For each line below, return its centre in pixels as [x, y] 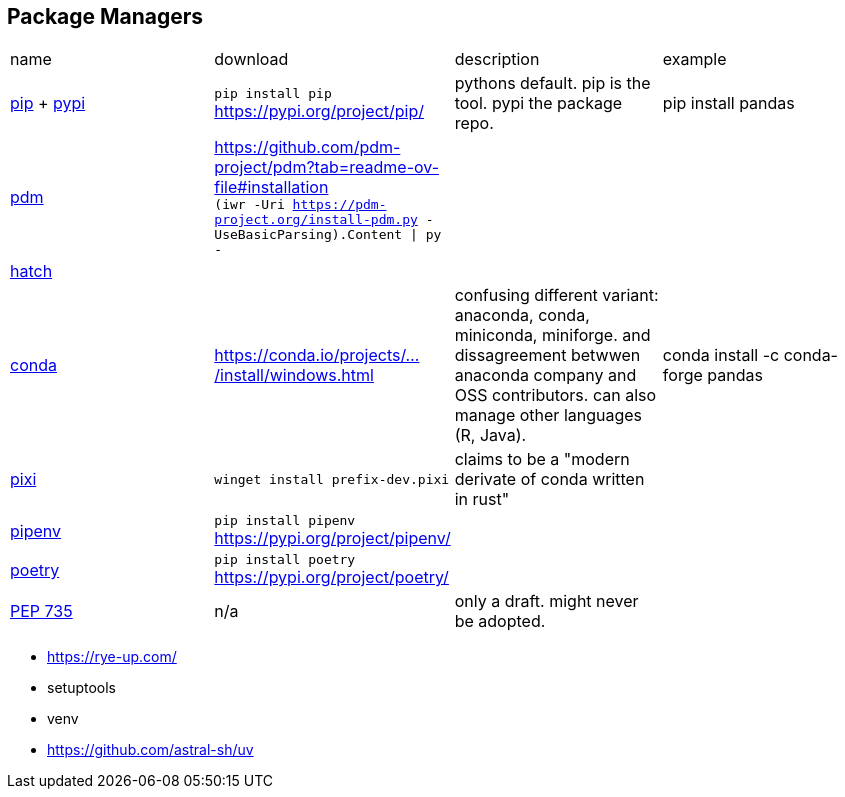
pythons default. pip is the [552, 83]
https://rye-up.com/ [112, 657]
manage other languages [548, 415]
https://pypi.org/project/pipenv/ [332, 538]
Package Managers [105, 16]
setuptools [81, 688]
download [251, 59]
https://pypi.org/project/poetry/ [331, 577]
